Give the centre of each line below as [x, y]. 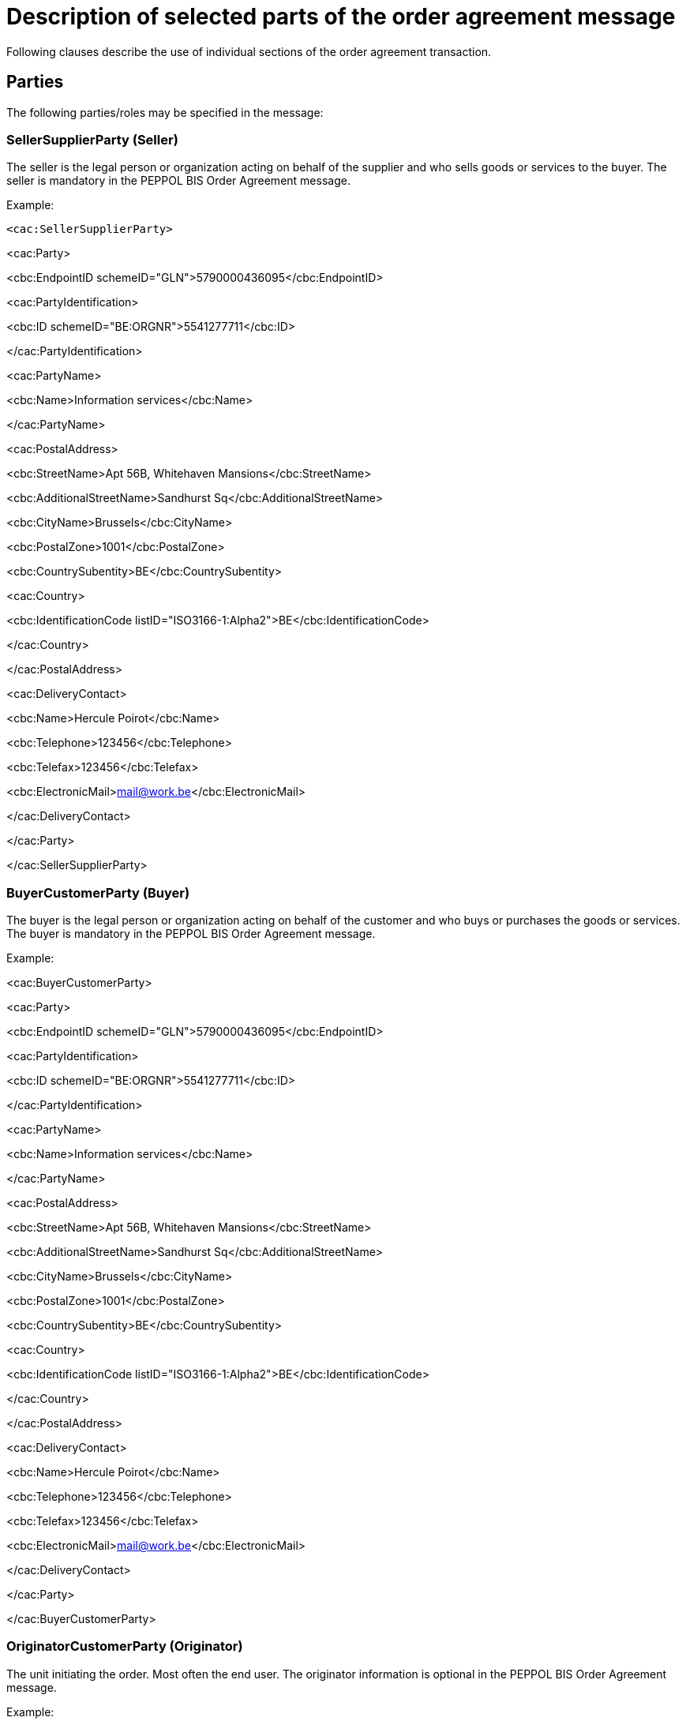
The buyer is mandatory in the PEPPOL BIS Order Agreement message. [191, 934]
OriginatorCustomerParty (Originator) [125, 1646]
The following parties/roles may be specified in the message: [165, 112]
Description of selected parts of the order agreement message [341, 17]
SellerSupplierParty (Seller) [92, 139]
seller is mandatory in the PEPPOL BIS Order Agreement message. [178, 181]
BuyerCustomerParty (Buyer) [98, 892]
